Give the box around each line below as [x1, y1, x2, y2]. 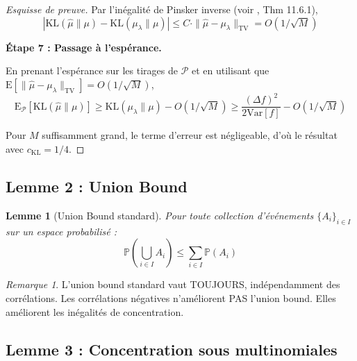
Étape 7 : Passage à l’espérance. [6, 40, 162, 54]
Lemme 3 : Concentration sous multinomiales [6, 338, 338, 360]
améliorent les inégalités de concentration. [6, 304, 184, 319]
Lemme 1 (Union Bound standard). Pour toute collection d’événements [6, 208, 314, 222]
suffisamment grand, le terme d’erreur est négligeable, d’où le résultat [42, 128, 338, 142]
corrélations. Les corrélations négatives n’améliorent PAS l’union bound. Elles [6, 291, 336, 305]
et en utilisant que [192, 63, 269, 78]
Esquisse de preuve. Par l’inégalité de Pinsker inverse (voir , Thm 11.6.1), [6, 2, 318, 16]
